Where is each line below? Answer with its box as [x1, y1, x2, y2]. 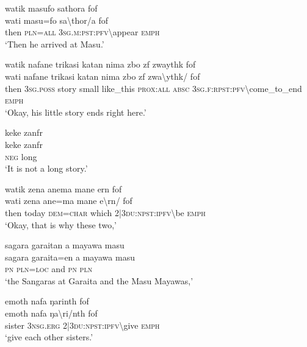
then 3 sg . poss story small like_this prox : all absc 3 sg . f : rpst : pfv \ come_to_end [5, 82, 302, 94]
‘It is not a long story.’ [5, 162, 88, 175]
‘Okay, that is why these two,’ [5, 218, 117, 231]
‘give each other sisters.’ [5, 331, 93, 343]
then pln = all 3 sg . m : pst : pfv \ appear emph [5, 26, 160, 38]
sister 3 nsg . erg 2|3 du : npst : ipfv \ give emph [5, 318, 160, 331]
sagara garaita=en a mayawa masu [5, 250, 135, 263]
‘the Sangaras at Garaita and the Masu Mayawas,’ [5, 274, 193, 287]
